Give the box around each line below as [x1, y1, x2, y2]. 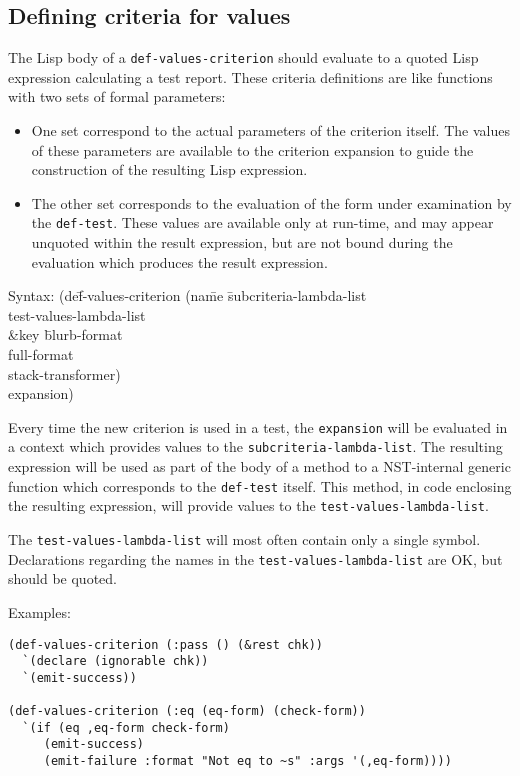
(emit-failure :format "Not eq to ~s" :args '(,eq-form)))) [43, 754, 452, 769]
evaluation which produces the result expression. [31, 251, 328, 272]
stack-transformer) [8, 363, 121, 384]
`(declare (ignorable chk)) [22, 654, 209, 669]
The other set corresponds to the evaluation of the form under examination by [31, 192, 512, 213]
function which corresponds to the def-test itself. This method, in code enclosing [8, 475, 512, 496]
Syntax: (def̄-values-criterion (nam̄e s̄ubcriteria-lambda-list [8, 285, 367, 306]
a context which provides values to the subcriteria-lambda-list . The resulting [8, 436, 503, 457]
